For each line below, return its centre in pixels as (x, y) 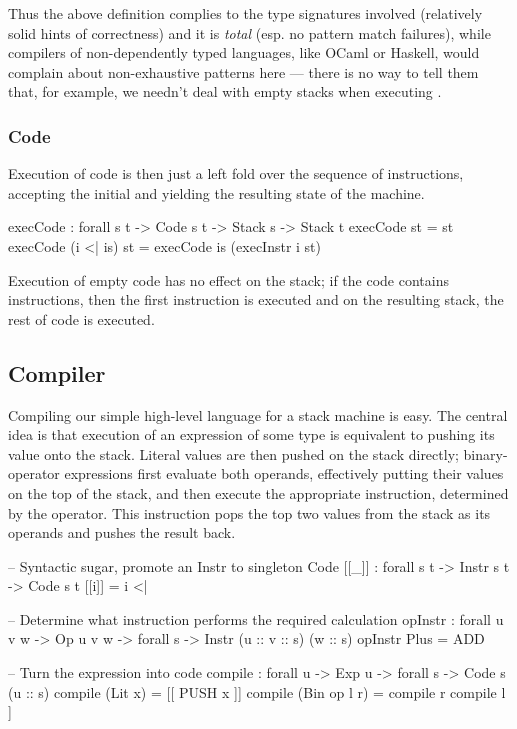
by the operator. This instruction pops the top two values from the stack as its (249, 512)
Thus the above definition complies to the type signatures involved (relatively (245, 13)
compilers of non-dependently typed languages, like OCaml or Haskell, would (244, 52)
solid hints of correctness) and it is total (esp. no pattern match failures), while (249, 32)
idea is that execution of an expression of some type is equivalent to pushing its (251, 434)
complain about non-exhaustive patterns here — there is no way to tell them (243, 71)
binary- (485, 453)
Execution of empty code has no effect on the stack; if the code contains (228, 279)
